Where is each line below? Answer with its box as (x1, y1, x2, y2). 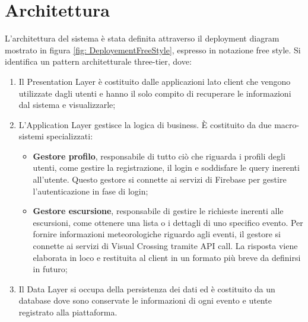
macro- (274, 118, 300, 130)
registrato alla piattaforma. (18, 306, 118, 318)
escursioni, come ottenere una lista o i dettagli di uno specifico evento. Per (33, 216, 303, 228)
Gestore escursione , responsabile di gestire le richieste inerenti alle (33, 205, 284, 217)
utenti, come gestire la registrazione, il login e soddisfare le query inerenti (33, 161, 300, 174)
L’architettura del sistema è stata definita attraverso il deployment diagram (5, 32, 280, 44)
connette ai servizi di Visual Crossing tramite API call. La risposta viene (33, 240, 298, 252)
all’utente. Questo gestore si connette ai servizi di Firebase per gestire (33, 173, 287, 186)
